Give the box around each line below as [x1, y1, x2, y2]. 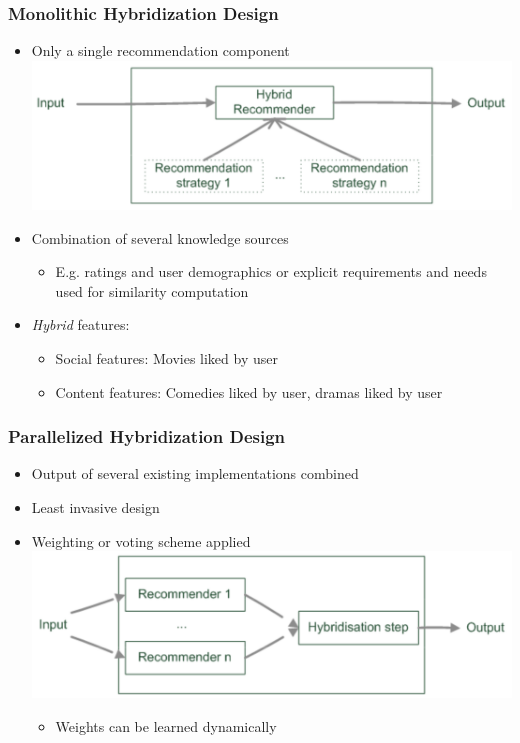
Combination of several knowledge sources [31, 227, 289, 248]
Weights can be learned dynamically [55, 715, 277, 736]
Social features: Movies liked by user [55, 347, 278, 368]
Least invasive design [31, 496, 160, 517]
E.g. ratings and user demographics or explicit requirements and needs [55, 261, 487, 282]
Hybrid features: [31, 314, 130, 335]
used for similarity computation [55, 280, 249, 301]
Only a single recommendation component [31, 40, 290, 61]
